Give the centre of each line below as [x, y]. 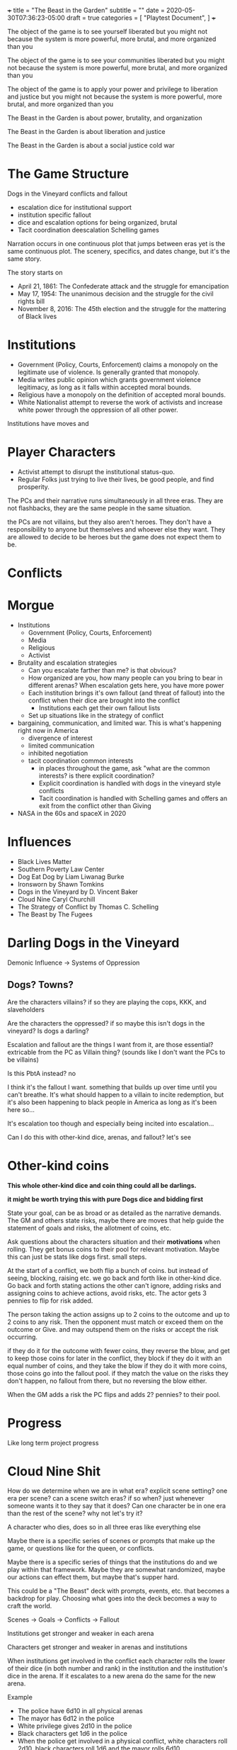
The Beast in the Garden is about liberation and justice [86, 131]
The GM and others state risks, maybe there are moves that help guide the [116, 1220]
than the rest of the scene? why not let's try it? [75, 1513]
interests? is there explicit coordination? [97, 775]
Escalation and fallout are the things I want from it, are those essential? [110, 1044]
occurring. [22, 1337]
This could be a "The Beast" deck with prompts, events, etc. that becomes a [118, 1591]
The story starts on [35, 272]
